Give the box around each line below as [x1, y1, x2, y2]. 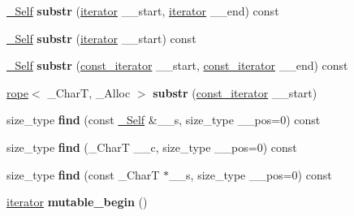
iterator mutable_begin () [6, 193, 148, 210]
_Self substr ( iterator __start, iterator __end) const [6, 2, 279, 19]
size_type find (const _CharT [6, 166, 160, 183]
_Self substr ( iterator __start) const [6, 29, 196, 46]
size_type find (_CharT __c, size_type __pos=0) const [6, 138, 297, 155]
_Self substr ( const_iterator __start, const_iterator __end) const [6, 57, 348, 74]
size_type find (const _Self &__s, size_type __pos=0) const [6, 111, 321, 128]
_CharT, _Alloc [47, 84, 131, 101]
